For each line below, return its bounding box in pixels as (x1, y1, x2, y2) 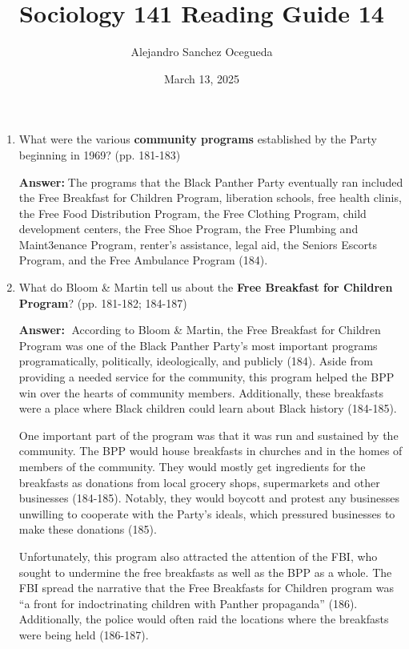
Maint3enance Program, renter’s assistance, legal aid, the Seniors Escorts (18, 236, 377, 252)
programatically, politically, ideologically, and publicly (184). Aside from (18, 353, 373, 369)
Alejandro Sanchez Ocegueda (130, 43, 273, 60)
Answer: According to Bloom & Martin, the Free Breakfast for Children (18, 321, 381, 338)
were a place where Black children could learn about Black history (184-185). (18, 400, 397, 417)
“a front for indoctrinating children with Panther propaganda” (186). (18, 595, 358, 611)
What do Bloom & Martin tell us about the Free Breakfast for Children (18, 279, 393, 296)
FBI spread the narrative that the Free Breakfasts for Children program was (18, 579, 394, 596)
